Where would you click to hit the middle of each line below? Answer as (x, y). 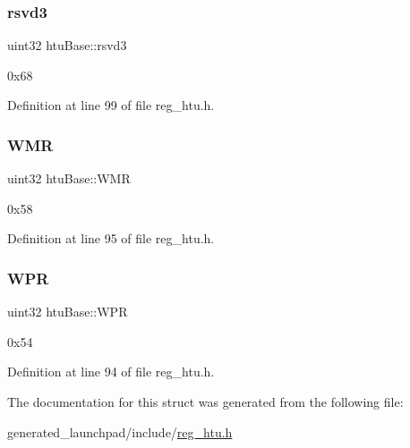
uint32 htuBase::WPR (68, 312)
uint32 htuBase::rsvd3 (67, 45)
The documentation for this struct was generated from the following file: (205, 402)
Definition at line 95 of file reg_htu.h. (111, 238)
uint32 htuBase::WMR (69, 178)
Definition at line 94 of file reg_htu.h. (111, 372)
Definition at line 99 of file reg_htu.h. (111, 105)
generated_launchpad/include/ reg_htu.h (120, 431)
